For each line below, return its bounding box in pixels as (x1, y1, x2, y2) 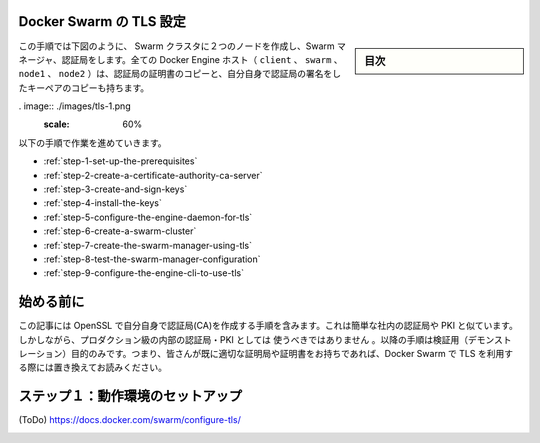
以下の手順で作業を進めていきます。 (18, 136, 167, 149)
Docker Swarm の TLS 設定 (18, 13, 187, 30)
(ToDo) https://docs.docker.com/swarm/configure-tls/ (18, 414, 242, 426)
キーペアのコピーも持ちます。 (26, 81, 150, 94)
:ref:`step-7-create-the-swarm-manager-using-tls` (43, 239, 253, 251)
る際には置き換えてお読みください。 (18, 361, 167, 374)
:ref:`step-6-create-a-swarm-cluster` (43, 225, 197, 237)
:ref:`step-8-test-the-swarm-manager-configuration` (43, 253, 261, 265)
